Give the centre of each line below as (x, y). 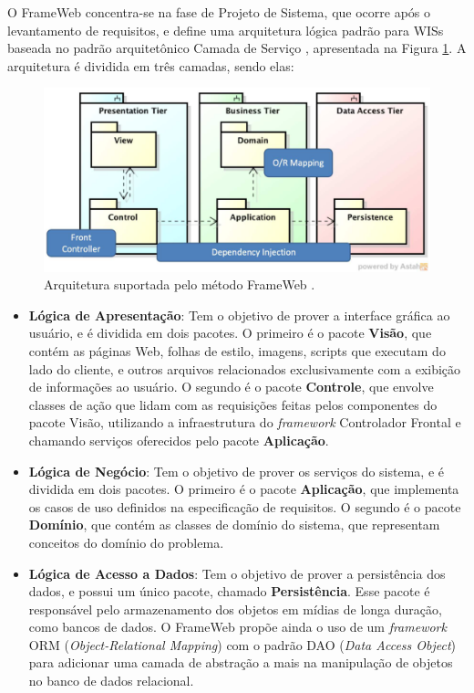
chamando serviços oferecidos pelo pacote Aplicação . (179, 440)
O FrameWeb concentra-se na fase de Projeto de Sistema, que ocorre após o (219, 12)
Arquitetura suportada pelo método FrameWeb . (180, 284)
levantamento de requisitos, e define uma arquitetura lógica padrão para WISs (226, 30)
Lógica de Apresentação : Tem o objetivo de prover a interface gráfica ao (239, 315)
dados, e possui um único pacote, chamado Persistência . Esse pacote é (229, 591)
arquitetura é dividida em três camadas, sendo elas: (151, 65)
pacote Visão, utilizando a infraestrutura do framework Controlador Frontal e (245, 422)
